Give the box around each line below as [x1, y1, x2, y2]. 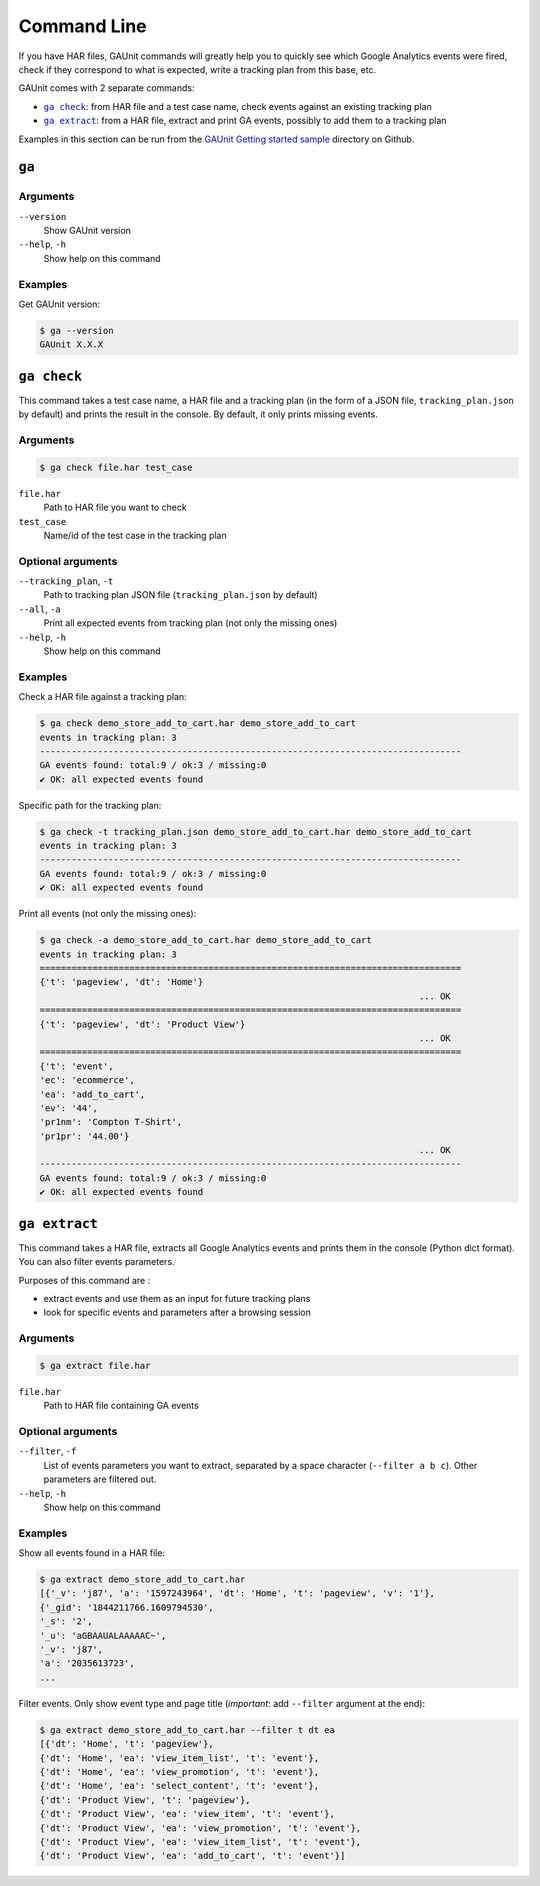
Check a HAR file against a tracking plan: [18, 691, 187, 703]
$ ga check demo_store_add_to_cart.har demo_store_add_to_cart [39, 718, 357, 729]
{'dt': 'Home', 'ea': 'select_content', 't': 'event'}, [39, 1780, 320, 1792]
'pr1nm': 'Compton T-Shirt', [39, 1116, 183, 1128]
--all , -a [18, 603, 61, 615]
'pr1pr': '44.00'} [39, 1130, 130, 1142]
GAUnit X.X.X [39, 339, 104, 350]
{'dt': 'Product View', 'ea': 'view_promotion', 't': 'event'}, [39, 1822, 362, 1834]
